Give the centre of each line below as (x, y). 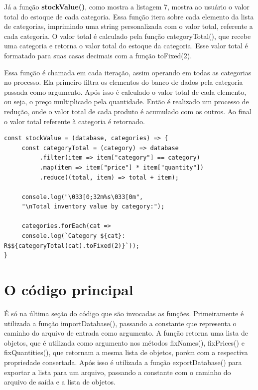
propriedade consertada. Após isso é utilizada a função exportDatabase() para (123, 362)
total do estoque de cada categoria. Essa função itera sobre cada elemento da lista (129, 16)
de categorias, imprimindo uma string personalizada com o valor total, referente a (129, 26)
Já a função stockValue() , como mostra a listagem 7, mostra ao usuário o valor (127, 6)
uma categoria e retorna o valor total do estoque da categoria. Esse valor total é (126, 46)
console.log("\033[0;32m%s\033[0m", (82, 197)
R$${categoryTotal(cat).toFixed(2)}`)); (72, 246)
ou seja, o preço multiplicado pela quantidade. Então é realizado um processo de (127, 101)
